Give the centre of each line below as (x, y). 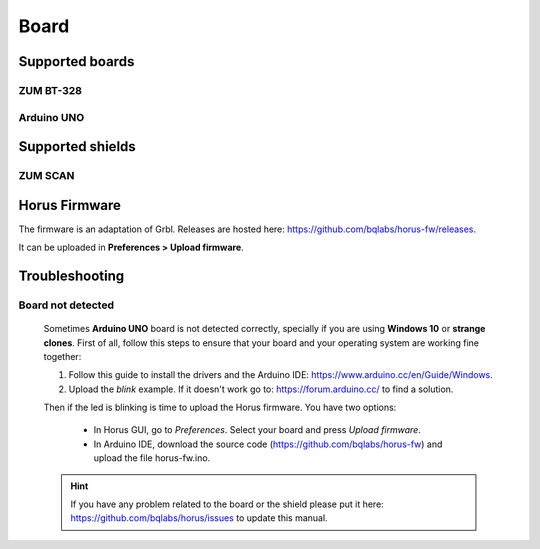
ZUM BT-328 (50, 90)
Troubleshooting (71, 275)
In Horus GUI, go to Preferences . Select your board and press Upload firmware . (257, 430)
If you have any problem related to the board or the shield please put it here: (227, 504)
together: (62, 356)
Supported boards (76, 61)
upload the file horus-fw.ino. (152, 458)
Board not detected (66, 305)
